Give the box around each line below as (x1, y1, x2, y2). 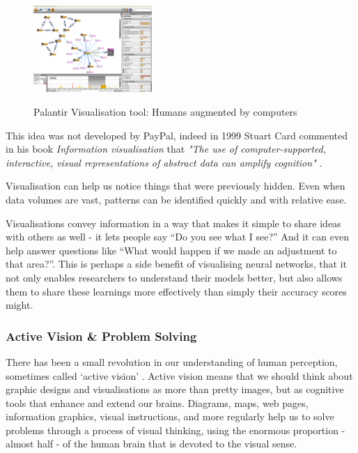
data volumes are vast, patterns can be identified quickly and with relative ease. (6, 192, 347, 206)
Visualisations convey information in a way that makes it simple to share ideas (6, 215, 341, 230)
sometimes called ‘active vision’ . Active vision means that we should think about (6, 368, 353, 383)
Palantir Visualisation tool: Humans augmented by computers (33, 104, 297, 118)
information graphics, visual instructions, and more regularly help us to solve (6, 409, 334, 424)
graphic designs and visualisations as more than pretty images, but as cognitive (6, 382, 344, 397)
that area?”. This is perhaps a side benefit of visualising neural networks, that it (6, 256, 347, 271)
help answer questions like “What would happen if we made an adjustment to (6, 243, 337, 257)
